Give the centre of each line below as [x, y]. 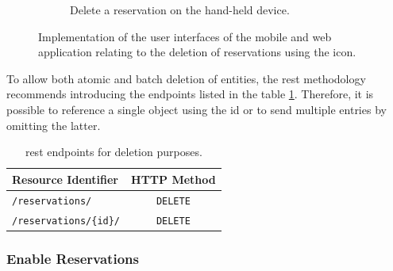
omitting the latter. [54, 125]
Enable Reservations [73, 258]
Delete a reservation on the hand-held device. [180, 10]
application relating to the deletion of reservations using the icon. [197, 52]
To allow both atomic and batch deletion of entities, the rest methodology [186, 78]
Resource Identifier [65, 179]
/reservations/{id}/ [66, 221]
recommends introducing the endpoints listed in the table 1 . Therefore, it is [190, 94]
